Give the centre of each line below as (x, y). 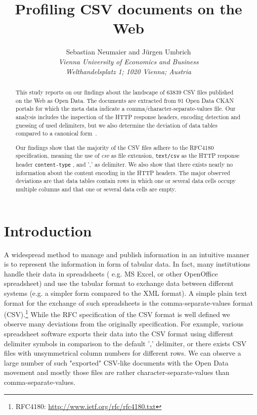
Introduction (48, 230)
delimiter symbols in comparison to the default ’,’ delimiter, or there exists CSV (125, 343)
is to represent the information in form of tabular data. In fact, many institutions (127, 264)
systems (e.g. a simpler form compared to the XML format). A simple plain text (126, 293)
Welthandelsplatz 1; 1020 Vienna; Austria (128, 71)
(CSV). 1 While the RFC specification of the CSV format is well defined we (117, 313)
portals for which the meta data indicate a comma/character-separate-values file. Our (126, 109)
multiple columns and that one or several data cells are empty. (96, 189)
